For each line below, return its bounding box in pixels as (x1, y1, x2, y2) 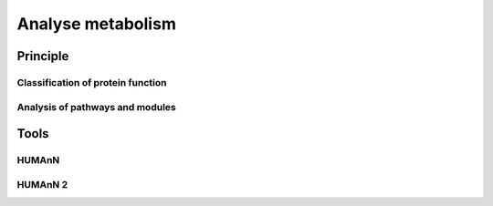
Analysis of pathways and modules (16, 100, 177, 113)
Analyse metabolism (16, 14, 177, 34)
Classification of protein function (16, 76, 167, 88)
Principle (16, 48, 69, 64)
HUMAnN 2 (16, 178, 68, 191)
